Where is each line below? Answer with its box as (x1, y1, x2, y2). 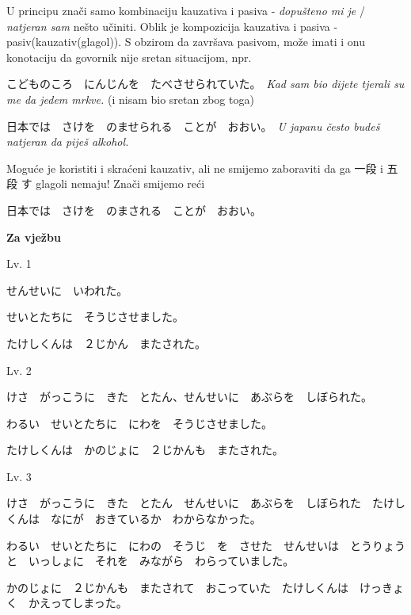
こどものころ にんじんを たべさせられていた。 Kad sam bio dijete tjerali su (6, 75, 405, 92)
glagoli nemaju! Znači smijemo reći (36, 175, 205, 192)
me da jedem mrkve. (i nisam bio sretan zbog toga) (6, 90, 254, 107)
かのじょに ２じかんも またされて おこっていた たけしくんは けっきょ (6, 579, 404, 595)
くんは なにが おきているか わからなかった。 (6, 510, 261, 527)
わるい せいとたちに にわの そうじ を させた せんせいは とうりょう (6, 537, 405, 553)
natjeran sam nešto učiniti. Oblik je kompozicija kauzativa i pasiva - (6, 17, 338, 34)
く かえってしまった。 (6, 594, 127, 611)
